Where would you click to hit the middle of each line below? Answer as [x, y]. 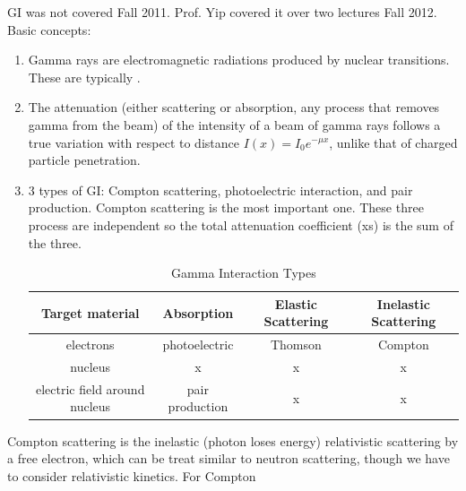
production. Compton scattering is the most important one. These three [226, 207]
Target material [90, 312]
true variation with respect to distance [134, 142]
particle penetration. [84, 160]
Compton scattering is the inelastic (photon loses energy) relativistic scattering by [233, 440]
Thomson [296, 345]
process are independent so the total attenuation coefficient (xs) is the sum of [241, 224]
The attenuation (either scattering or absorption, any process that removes [234, 107]
